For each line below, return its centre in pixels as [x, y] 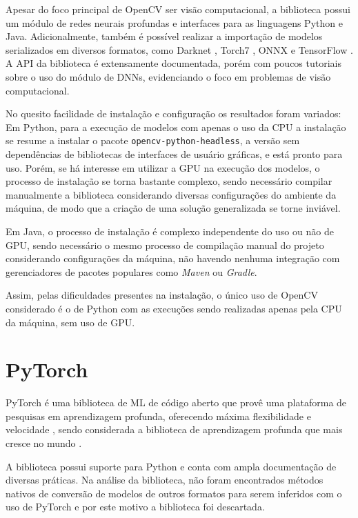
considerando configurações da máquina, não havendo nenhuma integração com [173, 258]
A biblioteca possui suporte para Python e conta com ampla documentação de [171, 466]
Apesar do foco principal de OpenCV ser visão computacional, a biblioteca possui [178, 9]
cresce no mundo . [44, 443]
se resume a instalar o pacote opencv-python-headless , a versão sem [153, 140]
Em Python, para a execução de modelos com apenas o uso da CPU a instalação [176, 127]
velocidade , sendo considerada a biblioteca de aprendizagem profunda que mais [174, 429]
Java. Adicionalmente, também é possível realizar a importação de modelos [164, 36]
